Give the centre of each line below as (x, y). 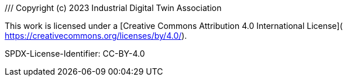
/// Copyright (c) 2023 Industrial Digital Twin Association (113, 8)
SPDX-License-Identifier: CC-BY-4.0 (75, 54)
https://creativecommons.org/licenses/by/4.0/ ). (96, 36)
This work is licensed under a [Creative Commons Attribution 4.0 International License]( (174, 26)
